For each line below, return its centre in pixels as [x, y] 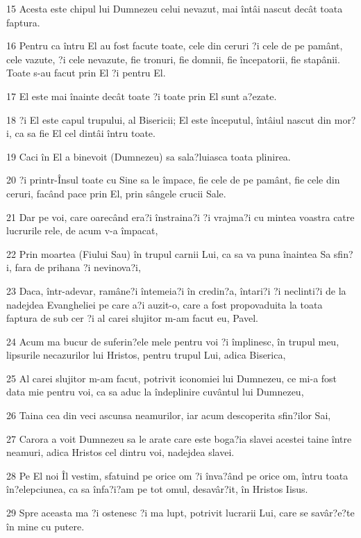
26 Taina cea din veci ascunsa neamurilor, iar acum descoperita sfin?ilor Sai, [169, 415]
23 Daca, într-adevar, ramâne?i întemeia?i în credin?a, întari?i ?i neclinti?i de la [176, 290]
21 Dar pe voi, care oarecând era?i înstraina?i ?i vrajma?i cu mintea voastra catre [180, 217]
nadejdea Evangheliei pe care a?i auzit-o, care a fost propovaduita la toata [165, 304]
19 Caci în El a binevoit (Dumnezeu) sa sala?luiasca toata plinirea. [149, 156]
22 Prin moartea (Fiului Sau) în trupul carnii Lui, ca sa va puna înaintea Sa [169, 253]
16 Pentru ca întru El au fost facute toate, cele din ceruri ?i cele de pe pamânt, [175, 46]
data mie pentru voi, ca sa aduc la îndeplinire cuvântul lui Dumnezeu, [155, 392]
